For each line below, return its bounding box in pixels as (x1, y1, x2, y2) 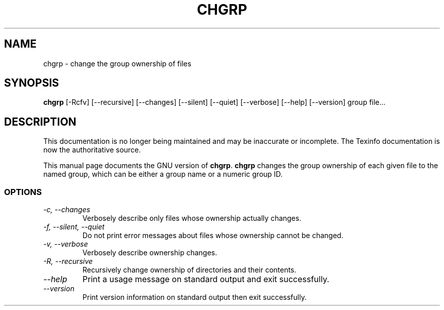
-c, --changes (43, 205, 90, 214)
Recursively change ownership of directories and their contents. (82, 265, 297, 275)
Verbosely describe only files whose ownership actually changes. (82, 214, 302, 223)
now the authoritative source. (43, 145, 141, 154)
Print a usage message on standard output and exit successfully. (82, 274, 329, 285)
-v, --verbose (43, 240, 88, 249)
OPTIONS (4, 186, 42, 197)
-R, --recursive (43, 257, 93, 266)
